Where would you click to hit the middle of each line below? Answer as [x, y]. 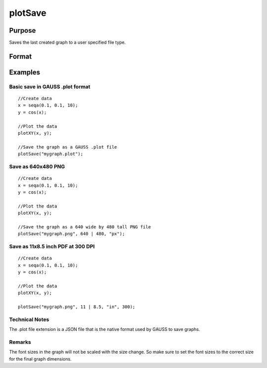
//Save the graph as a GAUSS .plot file [67, 147]
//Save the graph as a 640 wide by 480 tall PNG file [84, 227]
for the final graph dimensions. [40, 359]
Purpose [22, 30]
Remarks [20, 342]
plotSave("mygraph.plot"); [51, 154]
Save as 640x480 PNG [37, 166]
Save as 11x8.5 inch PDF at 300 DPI [52, 247]
